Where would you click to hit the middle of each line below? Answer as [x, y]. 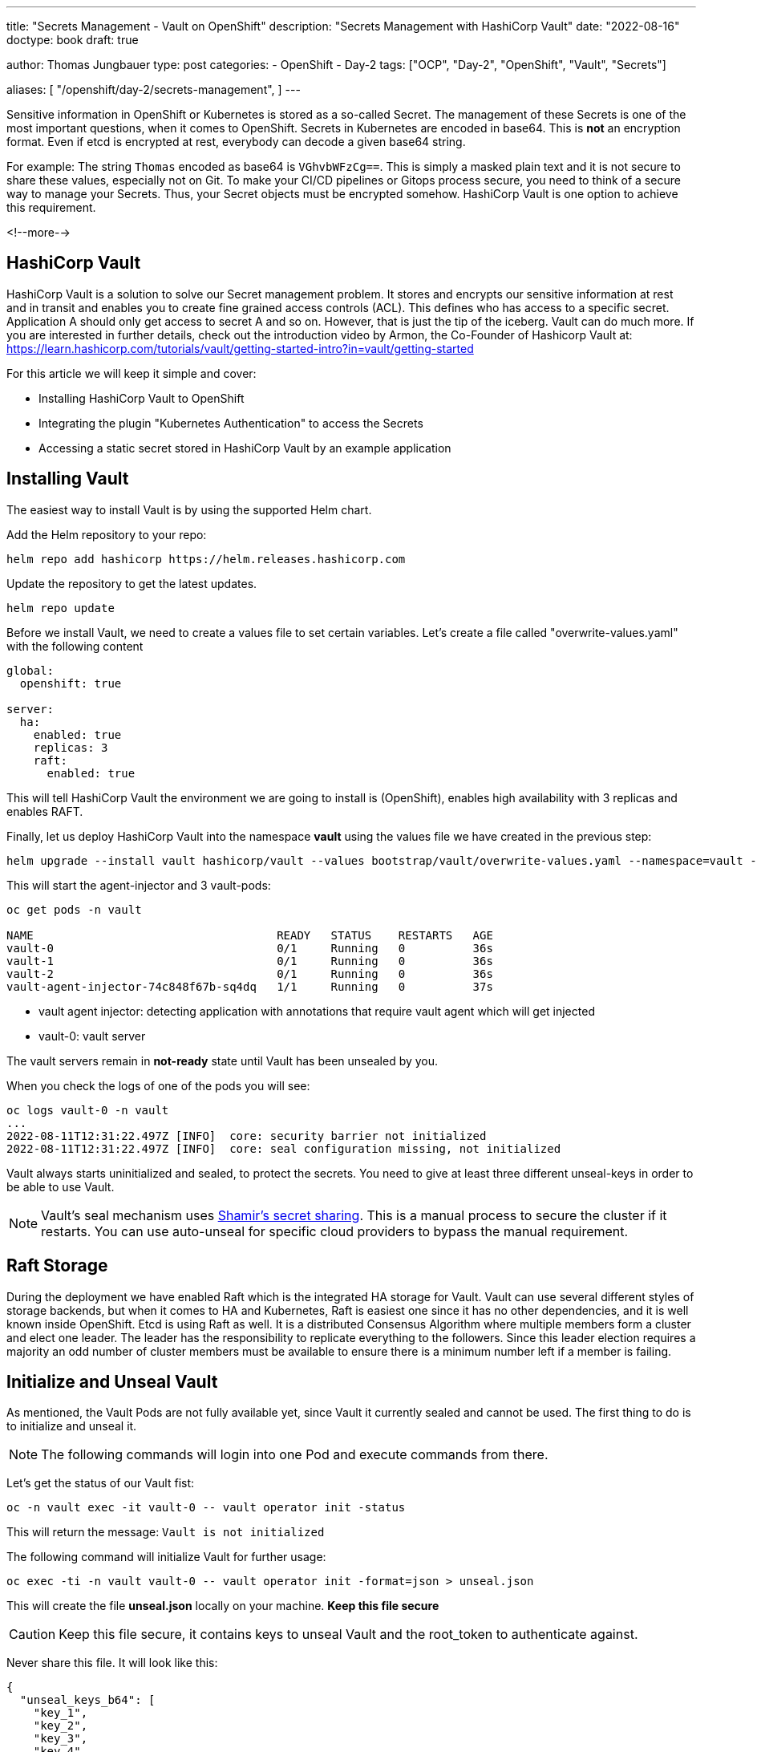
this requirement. [51, 207]
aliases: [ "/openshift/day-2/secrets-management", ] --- [154, 89]
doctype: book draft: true [73, 40]
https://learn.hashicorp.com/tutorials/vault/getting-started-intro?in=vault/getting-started [240, 348]
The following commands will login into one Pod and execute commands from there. [295, 1455]
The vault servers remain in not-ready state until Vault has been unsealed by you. [223, 1061]
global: [30, 670]
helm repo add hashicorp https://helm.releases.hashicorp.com [206, 559]
